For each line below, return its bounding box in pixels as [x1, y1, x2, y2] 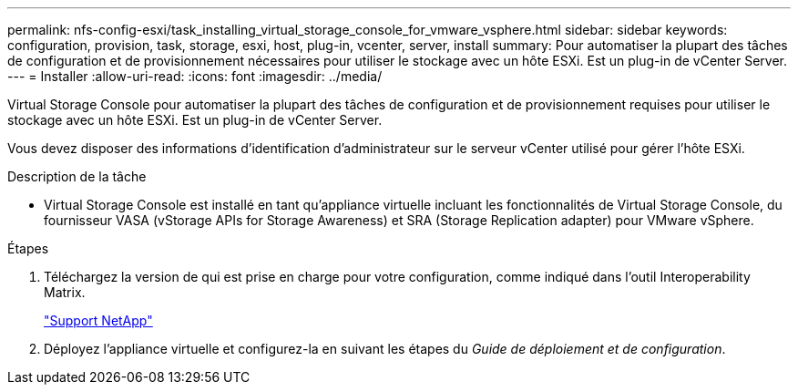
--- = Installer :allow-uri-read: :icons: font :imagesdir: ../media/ [7, 68, 383, 84]
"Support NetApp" [44, 313, 153, 328]
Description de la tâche [7, 169, 147, 184]
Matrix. [44, 284, 86, 300]
